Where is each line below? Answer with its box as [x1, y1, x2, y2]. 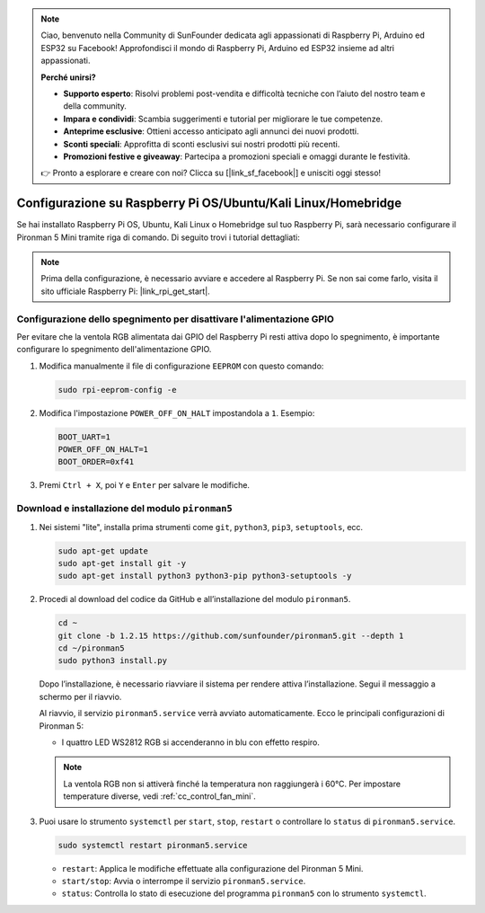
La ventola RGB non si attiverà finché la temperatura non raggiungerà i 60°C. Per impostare [63, 778, 401, 789]
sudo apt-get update [57, 545, 148, 556]
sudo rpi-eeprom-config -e [57, 385, 177, 394]
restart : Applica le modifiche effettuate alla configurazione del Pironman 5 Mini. [61, 863, 364, 873]
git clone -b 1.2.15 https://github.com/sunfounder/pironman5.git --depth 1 [57, 630, 404, 641]
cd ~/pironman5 [57, 643, 125, 653]
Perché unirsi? [40, 72, 96, 83]
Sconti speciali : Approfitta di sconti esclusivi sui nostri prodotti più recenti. [63, 138, 340, 149]
